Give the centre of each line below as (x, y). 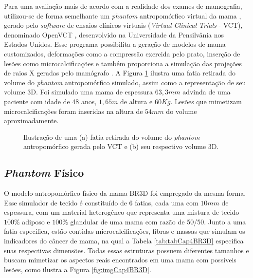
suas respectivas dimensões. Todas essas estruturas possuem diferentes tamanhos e (126, 250)
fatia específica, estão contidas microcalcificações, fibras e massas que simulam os (125, 231)
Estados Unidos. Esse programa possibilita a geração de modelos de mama (115, 44)
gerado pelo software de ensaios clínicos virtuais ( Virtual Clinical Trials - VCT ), (123, 25)
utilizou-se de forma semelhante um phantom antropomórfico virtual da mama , (123, 15)
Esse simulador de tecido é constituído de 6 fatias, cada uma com (101, 202)
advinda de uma (207, 92)
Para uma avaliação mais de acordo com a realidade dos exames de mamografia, (123, 6)
